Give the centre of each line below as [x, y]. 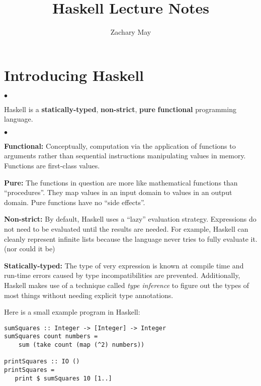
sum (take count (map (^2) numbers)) [81, 345]
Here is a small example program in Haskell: [72, 312]
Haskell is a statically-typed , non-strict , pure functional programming [120, 109]
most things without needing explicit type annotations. [89, 295]
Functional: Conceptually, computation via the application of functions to [120, 146]
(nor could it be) [30, 249]
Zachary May [131, 32]
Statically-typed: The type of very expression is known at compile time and [124, 265]
